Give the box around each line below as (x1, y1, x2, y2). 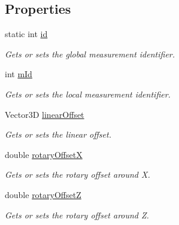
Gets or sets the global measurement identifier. (5, 47, 175, 60)
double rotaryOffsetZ (5, 188, 81, 200)
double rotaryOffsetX (5, 148, 83, 160)
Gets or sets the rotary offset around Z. (5, 208, 149, 221)
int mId (5, 68, 32, 80)
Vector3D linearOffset (5, 108, 84, 120)
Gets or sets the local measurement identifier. (5, 87, 171, 100)
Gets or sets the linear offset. (5, 128, 111, 141)
